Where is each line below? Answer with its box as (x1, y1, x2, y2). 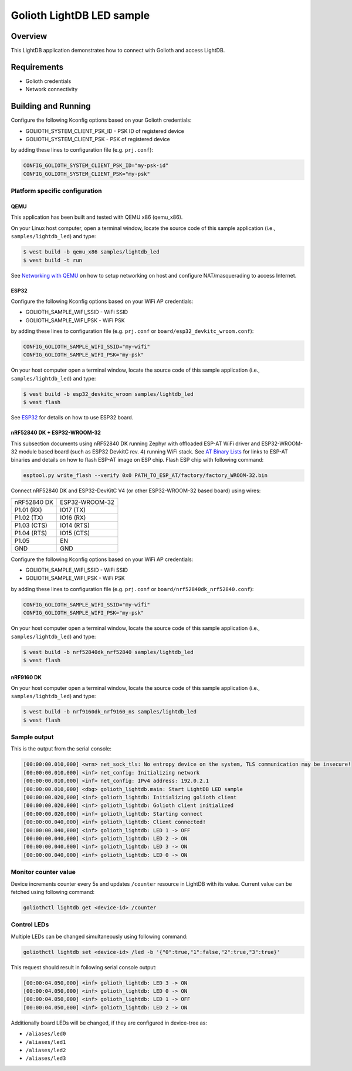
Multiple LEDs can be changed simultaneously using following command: (11, 933, 188, 940)
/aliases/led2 (25, 1047, 66, 1053)
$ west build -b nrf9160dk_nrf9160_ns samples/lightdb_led (23, 709, 197, 715)
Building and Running (11, 101, 91, 111)
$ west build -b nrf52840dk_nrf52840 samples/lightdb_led (23, 649, 194, 655)
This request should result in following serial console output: (11, 963, 157, 970)
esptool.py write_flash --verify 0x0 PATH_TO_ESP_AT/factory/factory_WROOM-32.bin (23, 472, 268, 479)
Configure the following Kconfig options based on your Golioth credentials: (11, 116, 192, 124)
